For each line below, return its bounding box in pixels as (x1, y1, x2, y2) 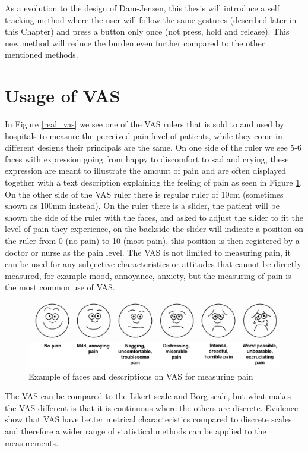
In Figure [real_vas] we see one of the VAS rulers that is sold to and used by (5, 118, 284, 130)
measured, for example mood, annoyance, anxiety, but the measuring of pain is (5, 269, 291, 281)
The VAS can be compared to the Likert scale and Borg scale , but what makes (5, 390, 291, 402)
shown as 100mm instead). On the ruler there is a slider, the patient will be (5, 199, 280, 212)
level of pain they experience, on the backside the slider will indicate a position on (5, 223, 304, 235)
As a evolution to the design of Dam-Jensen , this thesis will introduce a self (5, 2, 280, 14)
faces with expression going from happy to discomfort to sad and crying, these (5, 152, 289, 165)
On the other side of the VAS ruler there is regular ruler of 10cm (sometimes (5, 187, 284, 200)
